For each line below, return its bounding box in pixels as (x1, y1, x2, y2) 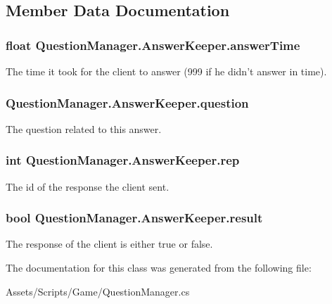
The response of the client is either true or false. (6, 236, 213, 251)
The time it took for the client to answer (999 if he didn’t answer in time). (6, 64, 327, 78)
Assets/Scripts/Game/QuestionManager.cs (6, 284, 190, 298)
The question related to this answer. (6, 121, 162, 136)
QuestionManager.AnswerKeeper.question (6, 94, 249, 111)
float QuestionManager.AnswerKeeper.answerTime (6, 36, 300, 53)
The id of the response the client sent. (6, 179, 170, 194)
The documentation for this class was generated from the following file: (6, 260, 312, 275)
